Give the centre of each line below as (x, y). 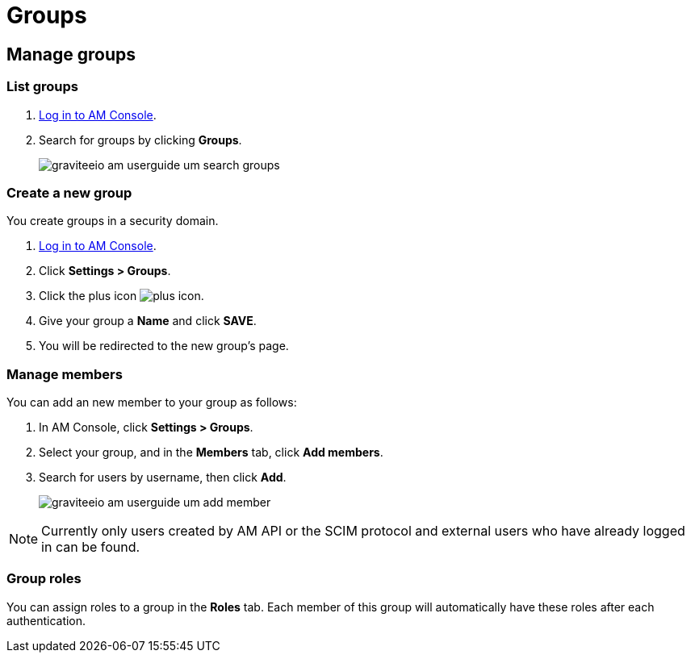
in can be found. (91, 547)
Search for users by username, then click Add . (163, 478)
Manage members (65, 374)
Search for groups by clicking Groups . (140, 140)
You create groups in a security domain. (113, 221)
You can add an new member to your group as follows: (152, 402)
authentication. (46, 620)
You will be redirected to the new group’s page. (164, 346)
